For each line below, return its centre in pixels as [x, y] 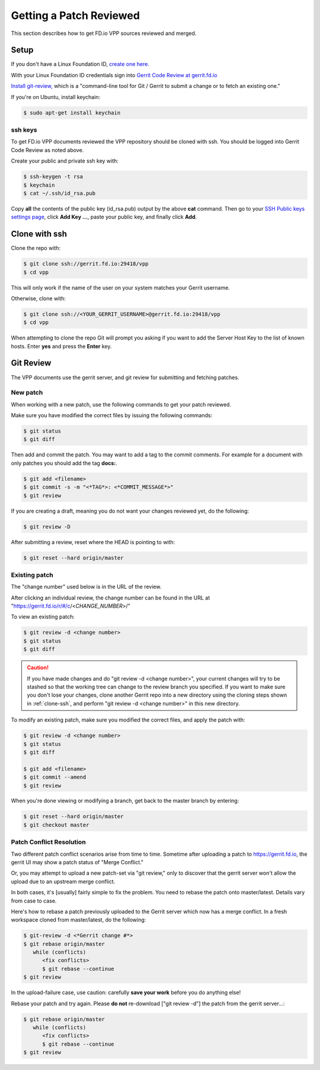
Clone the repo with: [36, 248]
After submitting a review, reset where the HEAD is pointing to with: [93, 542]
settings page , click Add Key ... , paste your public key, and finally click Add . [104, 217]
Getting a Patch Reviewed [76, 15]
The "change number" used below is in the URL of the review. [86, 587]
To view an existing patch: [43, 617]
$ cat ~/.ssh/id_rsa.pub [60, 193]
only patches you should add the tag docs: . [64, 463]
